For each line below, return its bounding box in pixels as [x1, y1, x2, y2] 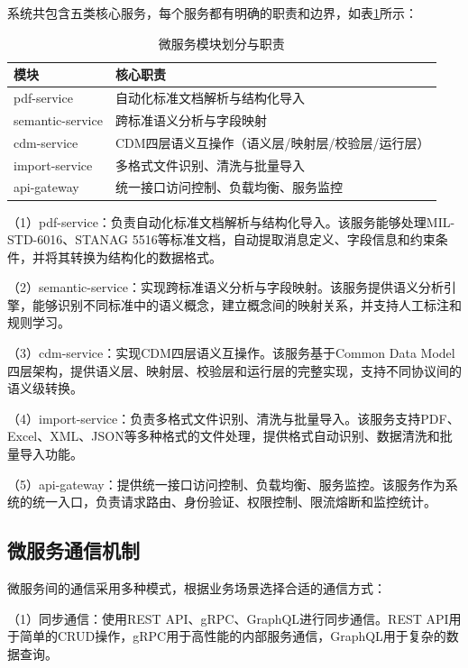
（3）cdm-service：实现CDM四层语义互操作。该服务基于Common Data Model [7, 343, 455, 362]
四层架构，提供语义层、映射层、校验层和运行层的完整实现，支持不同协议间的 [7, 361, 462, 380]
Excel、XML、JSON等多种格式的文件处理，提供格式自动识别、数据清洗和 [7, 426, 440, 445]
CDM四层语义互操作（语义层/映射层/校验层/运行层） [115, 133, 430, 151]
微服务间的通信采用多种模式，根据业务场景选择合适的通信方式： [7, 579, 386, 598]
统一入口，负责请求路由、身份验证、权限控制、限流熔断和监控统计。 [32, 492, 436, 511]
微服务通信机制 [7, 536, 140, 564]
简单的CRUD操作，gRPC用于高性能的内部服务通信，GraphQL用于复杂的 [19, 627, 446, 645]
